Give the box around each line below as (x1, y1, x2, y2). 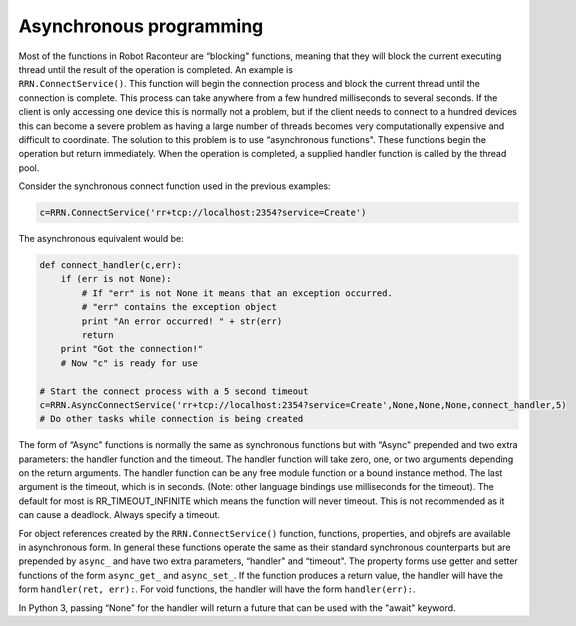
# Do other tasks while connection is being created (39, 413, 304, 425)
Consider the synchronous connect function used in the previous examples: (18, 180, 331, 192)
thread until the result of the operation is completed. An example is (18, 63, 294, 75)
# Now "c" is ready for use (60, 357, 199, 369)
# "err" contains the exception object (81, 301, 277, 313)
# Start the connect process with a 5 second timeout (39, 385, 309, 397)
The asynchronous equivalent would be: (18, 233, 184, 245)
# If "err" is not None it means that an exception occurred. (81, 287, 394, 299)
